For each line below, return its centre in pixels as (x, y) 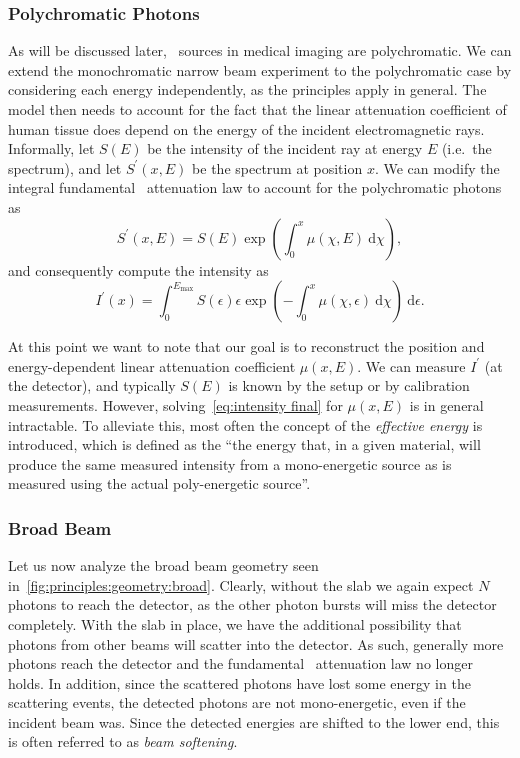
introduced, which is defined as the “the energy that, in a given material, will (244, 444)
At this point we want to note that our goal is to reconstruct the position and (246, 346)
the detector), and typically (92, 385)
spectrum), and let (65, 167)
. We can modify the (437, 167)
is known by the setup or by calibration (349, 385)
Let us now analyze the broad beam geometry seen (163, 565)
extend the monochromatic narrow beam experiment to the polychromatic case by (260, 69)
